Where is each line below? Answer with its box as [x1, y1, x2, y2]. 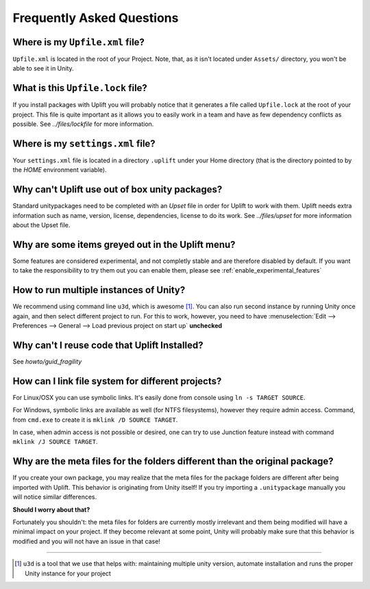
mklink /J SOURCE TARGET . [12, 438, 98, 446]
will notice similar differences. [12, 493, 97, 501]
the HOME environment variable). [12, 166, 107, 174]
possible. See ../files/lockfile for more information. [12, 120, 154, 128]
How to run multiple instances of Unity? [12, 284, 186, 296]
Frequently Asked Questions [12, 10, 179, 25]
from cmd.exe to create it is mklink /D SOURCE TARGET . [12, 415, 178, 424]
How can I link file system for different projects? [12, 375, 222, 387]
